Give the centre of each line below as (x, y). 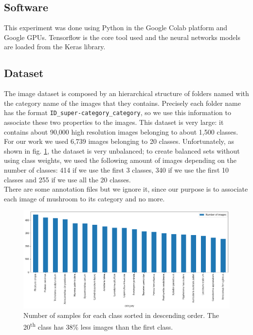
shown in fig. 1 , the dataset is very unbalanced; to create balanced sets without (122, 150)
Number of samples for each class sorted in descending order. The (121, 315)
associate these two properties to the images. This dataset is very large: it (114, 122)
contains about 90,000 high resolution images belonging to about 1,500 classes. (121, 131)
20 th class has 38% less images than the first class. (98, 326)
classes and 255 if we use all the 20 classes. (68, 179)
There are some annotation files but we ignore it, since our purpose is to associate (126, 189)
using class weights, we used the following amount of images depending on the (120, 160)
